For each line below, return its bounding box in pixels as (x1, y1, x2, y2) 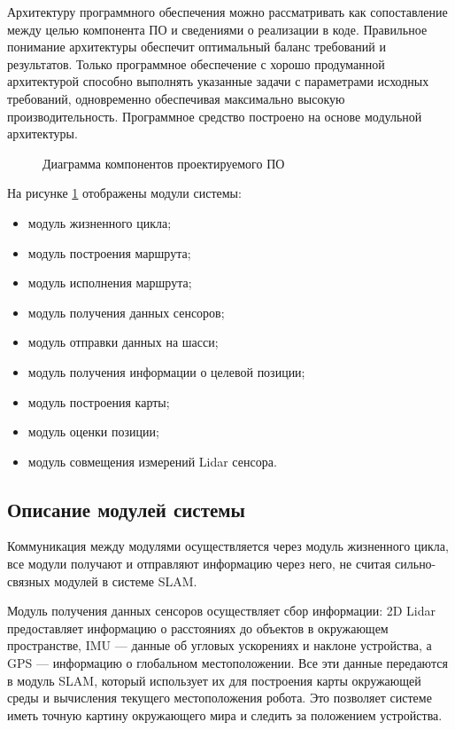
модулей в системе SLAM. (54, 571, 197, 590)
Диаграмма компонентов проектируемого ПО (42, 153, 285, 172)
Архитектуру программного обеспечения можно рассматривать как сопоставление (7, 3, 448, 20)
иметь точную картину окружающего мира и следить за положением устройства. (7, 705, 443, 724)
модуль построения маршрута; (27, 243, 191, 262)
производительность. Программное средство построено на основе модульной (7, 106, 422, 125)
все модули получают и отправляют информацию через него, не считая (7, 554, 391, 573)
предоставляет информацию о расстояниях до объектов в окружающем (7, 618, 389, 637)
